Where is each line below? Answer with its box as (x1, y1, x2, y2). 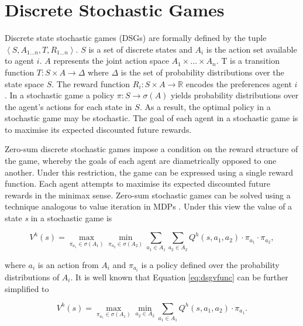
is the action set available (206, 43, 297, 55)
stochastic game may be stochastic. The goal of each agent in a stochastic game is (5, 112, 298, 124)
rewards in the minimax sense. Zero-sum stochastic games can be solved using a (5, 188, 291, 201)
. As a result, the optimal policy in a (139, 100, 271, 112)
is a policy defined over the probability (141, 258, 280, 270)
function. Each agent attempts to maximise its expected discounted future (5, 177, 270, 190)
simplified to (5, 282, 49, 294)
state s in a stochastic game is (5, 212, 112, 224)
